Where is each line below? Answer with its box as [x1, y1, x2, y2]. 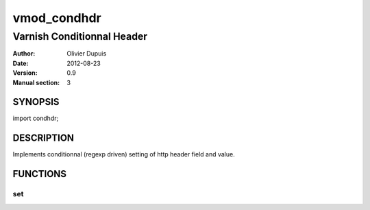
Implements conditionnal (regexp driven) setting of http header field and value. [12, 150, 236, 159]
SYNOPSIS [12, 96, 60, 108]
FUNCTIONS [12, 168, 67, 180]
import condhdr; [12, 114, 59, 123]
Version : [12, 69, 38, 77]
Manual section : [12, 78, 60, 86]
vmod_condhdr [12, 10, 102, 25]
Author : [12, 49, 36, 58]
